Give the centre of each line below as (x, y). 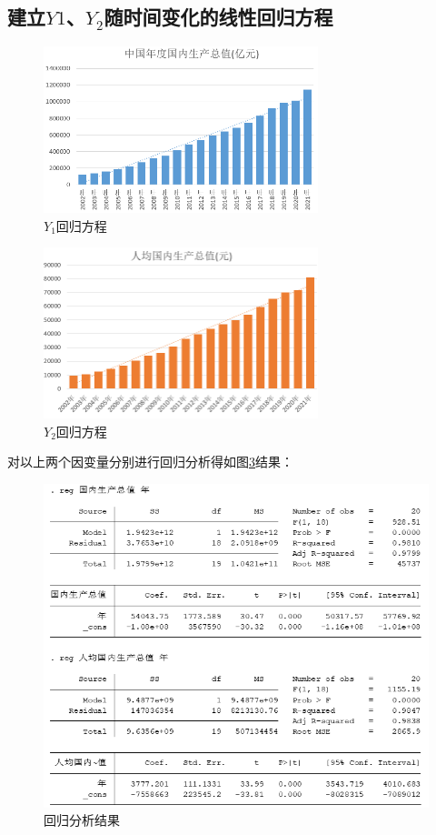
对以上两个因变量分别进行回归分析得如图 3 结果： (150, 462)
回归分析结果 (82, 820)
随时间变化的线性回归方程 (218, 17)
